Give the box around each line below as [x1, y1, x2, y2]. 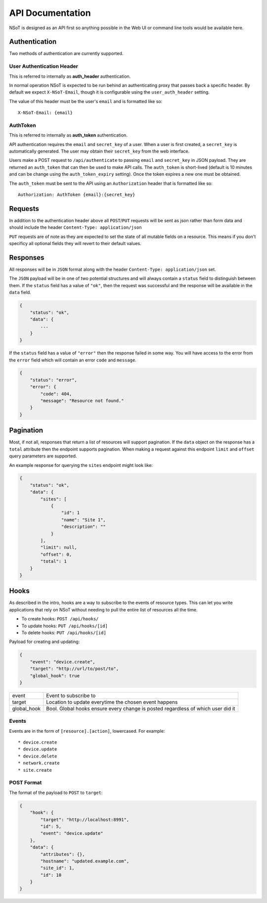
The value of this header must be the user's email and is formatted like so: [9, 98, 163, 104]
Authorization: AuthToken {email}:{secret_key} [18, 192, 135, 198]
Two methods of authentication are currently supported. [9, 50, 124, 56]
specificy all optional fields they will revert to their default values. [9, 241, 142, 247]
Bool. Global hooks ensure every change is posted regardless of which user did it [46, 705, 235, 712]
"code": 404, [40, 391, 72, 397]
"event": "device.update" [40, 831, 103, 836]
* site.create [18, 767, 52, 773]
